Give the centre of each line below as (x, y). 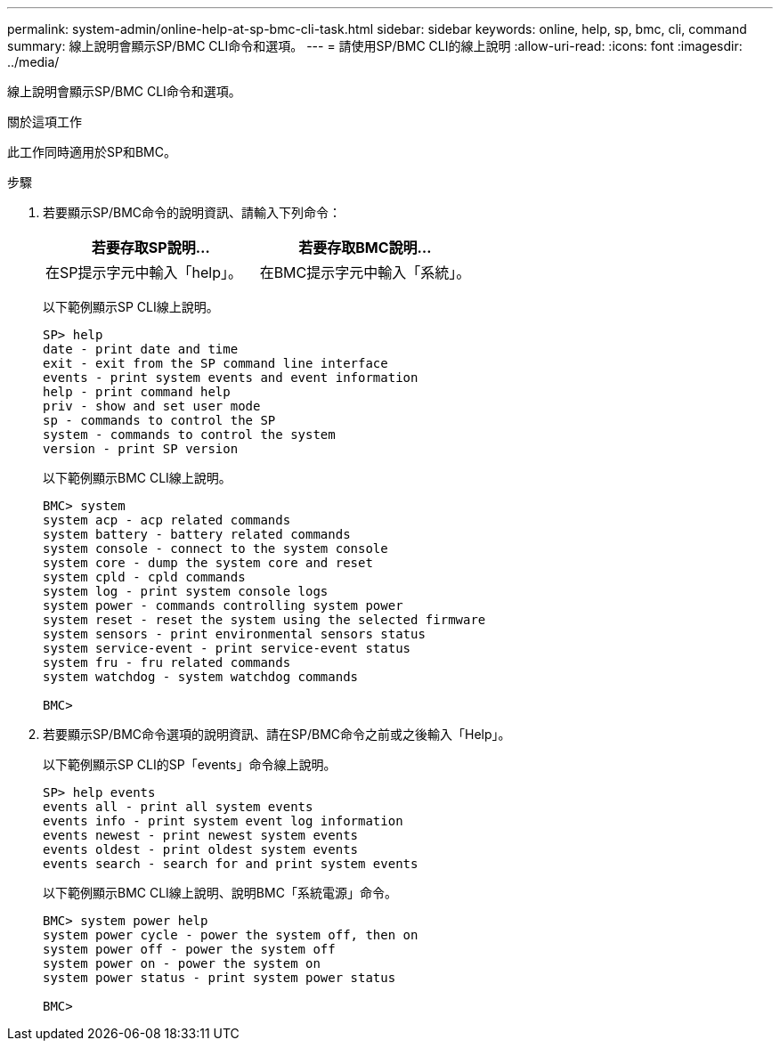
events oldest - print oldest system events (201, 849)
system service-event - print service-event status (227, 648)
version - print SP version (141, 449)
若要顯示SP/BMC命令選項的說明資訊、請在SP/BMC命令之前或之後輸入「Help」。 (277, 734)
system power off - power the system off (189, 949)
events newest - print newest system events (201, 835)
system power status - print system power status (219, 978)
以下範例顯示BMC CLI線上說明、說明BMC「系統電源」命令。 (220, 893)
